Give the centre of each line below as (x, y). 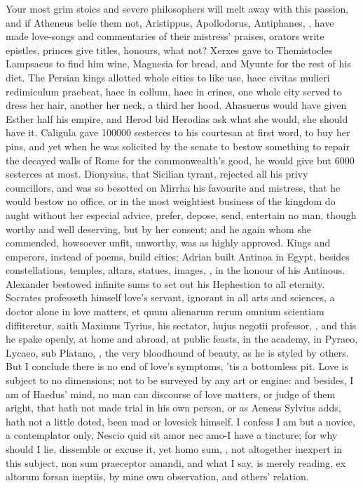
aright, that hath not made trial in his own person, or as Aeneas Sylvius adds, (173, 408)
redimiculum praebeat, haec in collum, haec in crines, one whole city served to (174, 91)
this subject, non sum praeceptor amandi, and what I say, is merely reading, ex (176, 462)
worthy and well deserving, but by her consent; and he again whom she (158, 229)
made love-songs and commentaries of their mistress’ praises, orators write (165, 36)
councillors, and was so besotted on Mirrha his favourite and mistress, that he (173, 187)
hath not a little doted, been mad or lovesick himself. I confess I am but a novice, (180, 421)
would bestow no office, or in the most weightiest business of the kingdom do (171, 201)
